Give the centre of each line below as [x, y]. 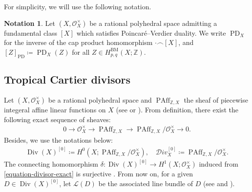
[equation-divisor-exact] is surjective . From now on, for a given [99, 174]
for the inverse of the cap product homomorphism [78, 42]
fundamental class [31, 32]
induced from [219, 164]
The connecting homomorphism [51, 164]
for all [81, 52]
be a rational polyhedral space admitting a [153, 23]
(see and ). [219, 183]
